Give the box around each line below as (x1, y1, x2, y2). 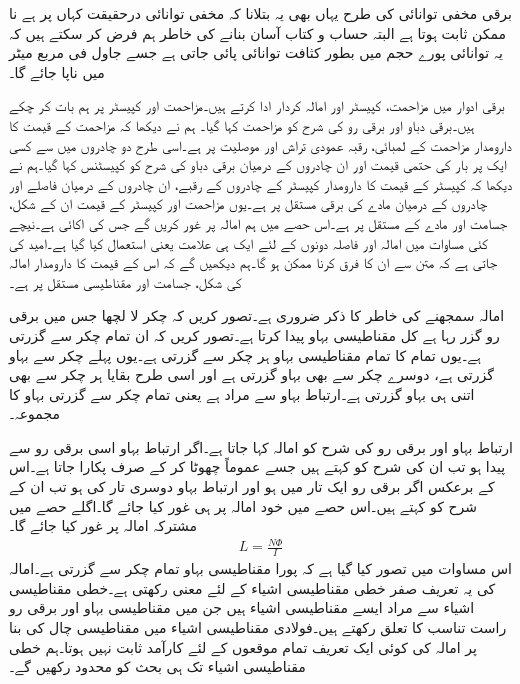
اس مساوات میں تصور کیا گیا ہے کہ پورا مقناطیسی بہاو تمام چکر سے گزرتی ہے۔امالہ (9, 558, 512, 579)
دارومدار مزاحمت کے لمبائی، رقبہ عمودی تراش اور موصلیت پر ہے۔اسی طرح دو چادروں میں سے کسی (9, 134, 512, 155)
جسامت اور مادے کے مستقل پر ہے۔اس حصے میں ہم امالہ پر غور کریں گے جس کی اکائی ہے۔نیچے (9, 212, 508, 233)
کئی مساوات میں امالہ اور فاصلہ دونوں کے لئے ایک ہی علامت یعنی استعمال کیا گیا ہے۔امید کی (9, 232, 488, 253)
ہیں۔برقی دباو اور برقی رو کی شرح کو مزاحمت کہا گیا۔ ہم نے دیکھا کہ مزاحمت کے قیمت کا (9, 114, 475, 135)
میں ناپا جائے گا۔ (9, 61, 105, 82)
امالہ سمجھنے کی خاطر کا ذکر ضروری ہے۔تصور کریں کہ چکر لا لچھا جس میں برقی (9, 305, 505, 326)
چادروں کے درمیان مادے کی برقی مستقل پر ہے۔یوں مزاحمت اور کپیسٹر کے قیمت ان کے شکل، (9, 193, 488, 214)
